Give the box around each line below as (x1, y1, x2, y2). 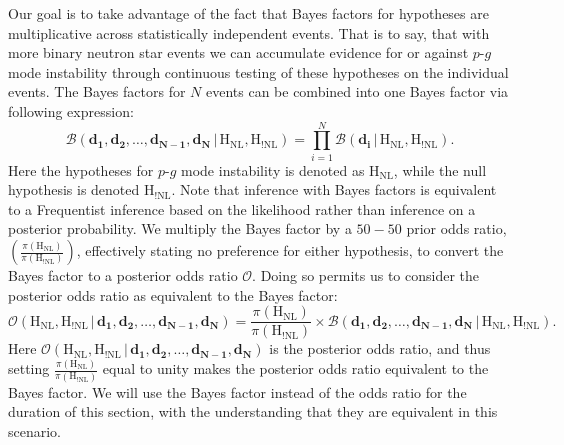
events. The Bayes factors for (8, 81, 186, 102)
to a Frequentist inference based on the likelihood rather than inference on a (8, 198, 476, 219)
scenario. (8, 420, 62, 441)
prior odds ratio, (406, 218, 507, 239)
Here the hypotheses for (8, 159, 154, 180)
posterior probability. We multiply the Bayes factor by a (8, 218, 352, 239)
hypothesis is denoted (8, 179, 140, 200)
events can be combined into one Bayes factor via (205, 81, 509, 102)
